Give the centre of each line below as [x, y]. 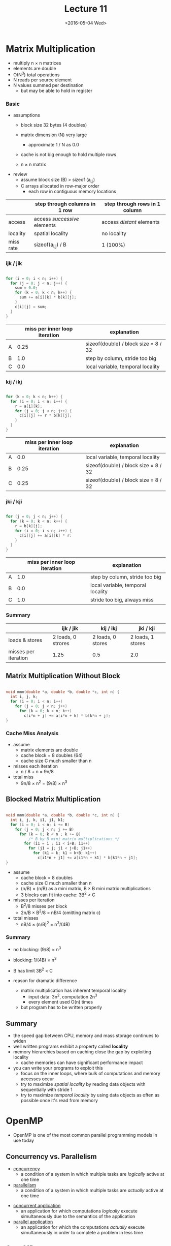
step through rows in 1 [132, 204]
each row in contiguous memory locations [72, 192]
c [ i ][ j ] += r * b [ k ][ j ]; [45, 416]
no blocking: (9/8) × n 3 [37, 949]
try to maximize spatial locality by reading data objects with [83, 1084]
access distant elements [131, 222]
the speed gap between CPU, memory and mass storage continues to [86, 1036]
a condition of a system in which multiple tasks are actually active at [92, 1190]
